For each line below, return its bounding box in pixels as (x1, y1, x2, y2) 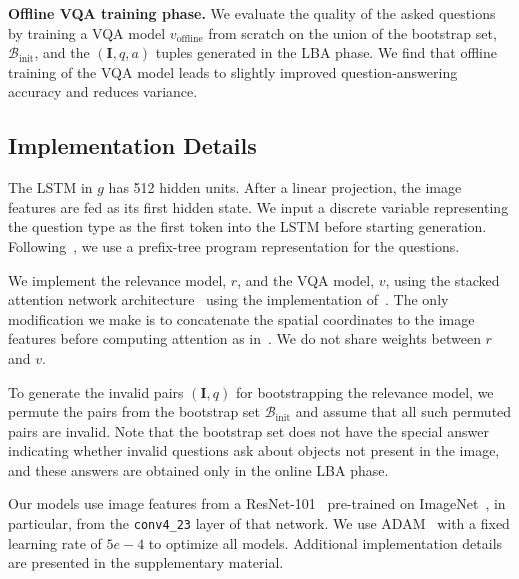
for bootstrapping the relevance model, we (235, 381, 494, 402)
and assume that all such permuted (295, 401, 512, 422)
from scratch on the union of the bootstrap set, (208, 22, 497, 43)
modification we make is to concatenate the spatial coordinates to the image (8, 308, 475, 329)
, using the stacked (385, 269, 500, 290)
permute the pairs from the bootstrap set (8, 401, 260, 422)
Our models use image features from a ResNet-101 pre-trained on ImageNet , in (8, 493, 506, 514)
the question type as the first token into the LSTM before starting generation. (8, 216, 487, 237)
